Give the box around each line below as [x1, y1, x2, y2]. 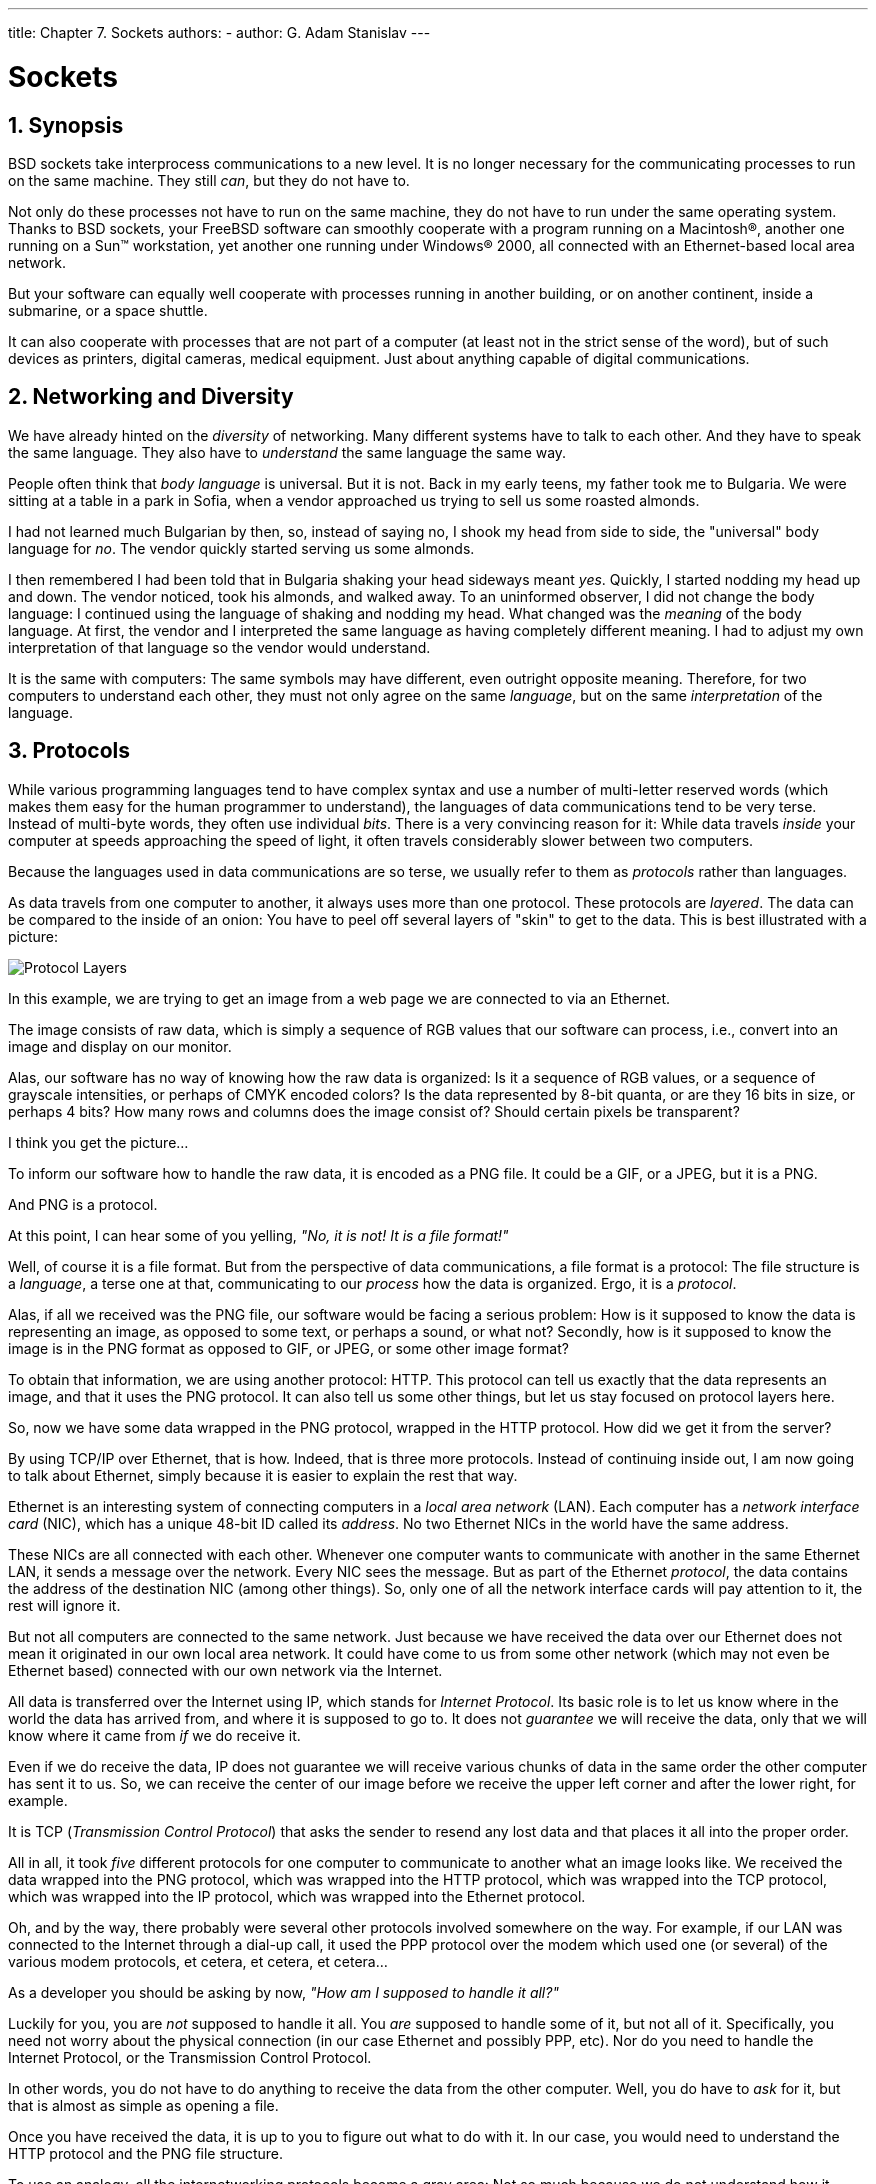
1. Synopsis [8, 112, 124, 138]
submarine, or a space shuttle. [8, 301, 208, 319]
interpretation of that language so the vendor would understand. [8, 638, 431, 656]
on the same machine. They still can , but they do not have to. [8, 171, 410, 189]
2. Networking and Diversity [8, 384, 294, 410]
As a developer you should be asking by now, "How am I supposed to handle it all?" [8, 1983, 559, 2001]
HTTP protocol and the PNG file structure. [8, 2144, 284, 2162]
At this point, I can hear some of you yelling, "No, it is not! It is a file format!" [8, 1226, 509, 1244]
